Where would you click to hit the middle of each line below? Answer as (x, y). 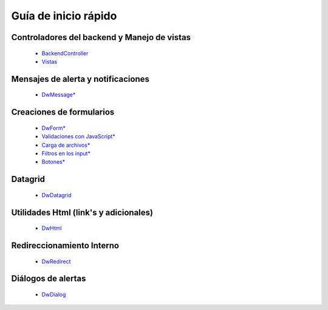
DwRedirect (56, 261)
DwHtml (52, 228)
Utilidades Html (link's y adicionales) (82, 212)
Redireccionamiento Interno (65, 245)
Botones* (53, 162)
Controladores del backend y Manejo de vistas (101, 37)
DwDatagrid (56, 195)
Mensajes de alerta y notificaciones (80, 79)
